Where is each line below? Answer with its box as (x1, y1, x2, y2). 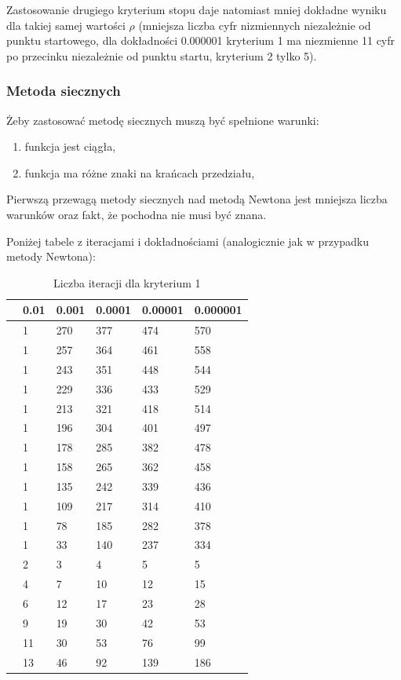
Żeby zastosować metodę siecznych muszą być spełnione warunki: (6, 112, 319, 128)
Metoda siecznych (6, 81, 121, 101)
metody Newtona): (6, 248, 96, 265)
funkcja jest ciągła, (24, 138, 116, 155)
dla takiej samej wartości (6, 16, 126, 33)
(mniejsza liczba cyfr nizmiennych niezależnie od (138, 16, 371, 33)
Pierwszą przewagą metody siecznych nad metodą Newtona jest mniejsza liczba (6, 191, 388, 207)
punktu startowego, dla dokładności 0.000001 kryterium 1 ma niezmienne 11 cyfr (6, 32, 396, 49)
